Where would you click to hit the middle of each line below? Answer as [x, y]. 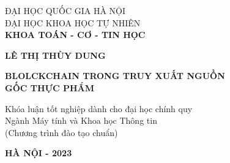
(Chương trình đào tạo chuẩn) [61, 132]
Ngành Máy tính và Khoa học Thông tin [81, 120]
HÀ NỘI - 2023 [39, 153]
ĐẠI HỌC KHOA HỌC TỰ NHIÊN [73, 22]
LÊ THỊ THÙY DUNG [55, 55]
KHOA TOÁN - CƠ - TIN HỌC [75, 35]
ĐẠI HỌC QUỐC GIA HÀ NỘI [65, 10]
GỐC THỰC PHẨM [50, 87]
